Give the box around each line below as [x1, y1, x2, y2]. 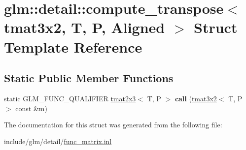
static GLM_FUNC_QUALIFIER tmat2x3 [4, 93, 136, 103]
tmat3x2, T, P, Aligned [4, 17, 165, 37]
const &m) [15, 103, 47, 113]
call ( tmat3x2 [175, 93, 217, 103]
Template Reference [4, 36, 142, 57]
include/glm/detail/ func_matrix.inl [4, 136, 112, 146]
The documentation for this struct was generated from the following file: [4, 120, 222, 130]
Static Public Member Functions [4, 70, 174, 86]
